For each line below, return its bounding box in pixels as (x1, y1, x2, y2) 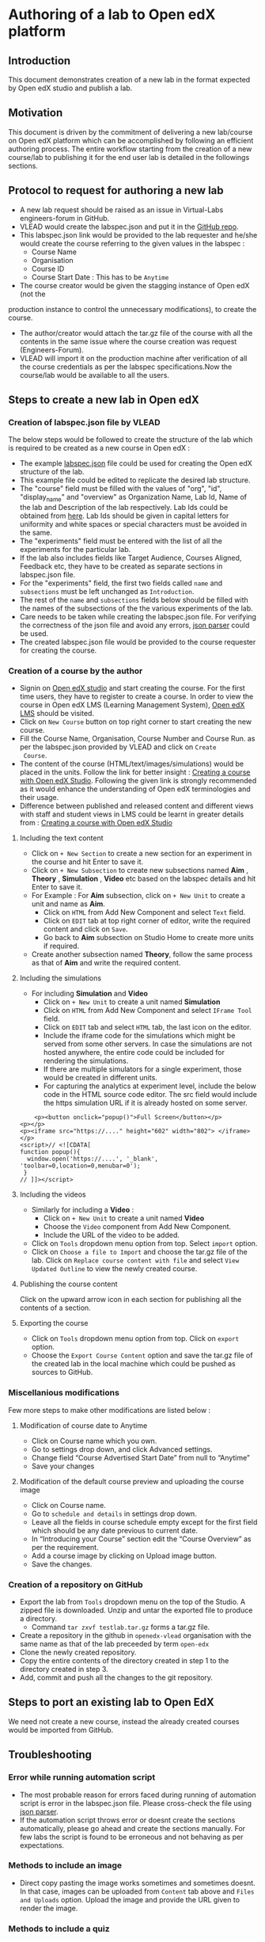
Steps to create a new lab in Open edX (8, 394, 199, 407)
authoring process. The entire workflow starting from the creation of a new (8, 144, 252, 154)
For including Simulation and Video (31, 988, 149, 999)
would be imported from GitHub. (8, 1725, 114, 1734)
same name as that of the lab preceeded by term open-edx (19, 1639, 210, 1648)
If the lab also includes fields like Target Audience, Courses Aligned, (19, 553, 242, 563)
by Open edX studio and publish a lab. (8, 83, 133, 93)
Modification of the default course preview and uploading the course (19, 1476, 244, 1486)
